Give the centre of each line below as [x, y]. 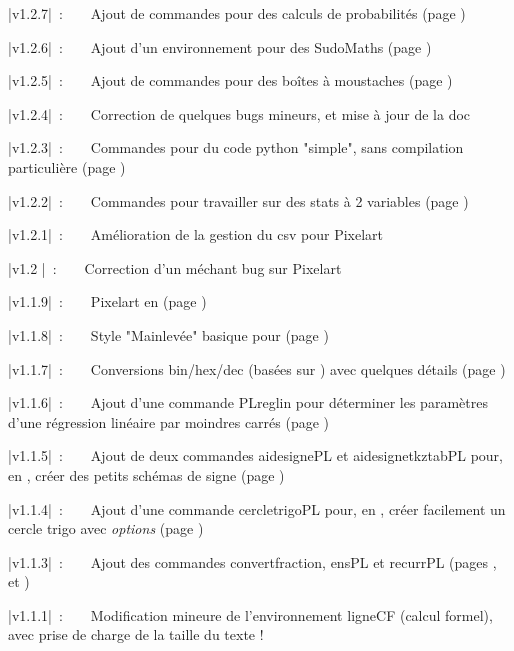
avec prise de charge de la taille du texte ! [136, 634]
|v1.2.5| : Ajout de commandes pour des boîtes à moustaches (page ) [230, 80]
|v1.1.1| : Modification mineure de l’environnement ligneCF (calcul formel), [250, 614]
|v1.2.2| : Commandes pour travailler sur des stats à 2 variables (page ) [238, 200]
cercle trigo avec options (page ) [106, 528]
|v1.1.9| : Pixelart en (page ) [107, 301]
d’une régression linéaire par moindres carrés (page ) [169, 421]
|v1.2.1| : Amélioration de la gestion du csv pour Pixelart [196, 234]
